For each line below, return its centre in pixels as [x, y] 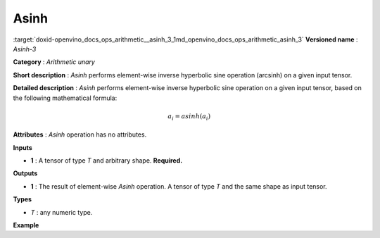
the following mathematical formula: [65, 98]
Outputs [25, 173]
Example [26, 225]
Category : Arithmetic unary [54, 62]
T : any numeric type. [62, 212]
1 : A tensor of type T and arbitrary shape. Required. [107, 161]
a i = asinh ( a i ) [189, 117]
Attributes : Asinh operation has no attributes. [80, 134]
